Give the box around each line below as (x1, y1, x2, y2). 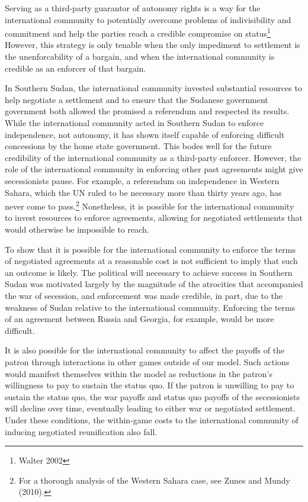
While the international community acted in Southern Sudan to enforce (5, 117, 264, 128)
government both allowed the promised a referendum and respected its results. (5, 105, 290, 117)
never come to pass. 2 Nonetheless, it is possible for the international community (5, 198, 294, 212)
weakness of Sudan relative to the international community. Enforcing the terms (5, 301, 296, 313)
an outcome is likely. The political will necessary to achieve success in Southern (5, 266, 293, 278)
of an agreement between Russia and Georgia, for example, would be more (5, 313, 274, 325)
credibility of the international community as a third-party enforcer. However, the (5, 151, 301, 163)
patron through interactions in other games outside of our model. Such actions (5, 355, 290, 368)
